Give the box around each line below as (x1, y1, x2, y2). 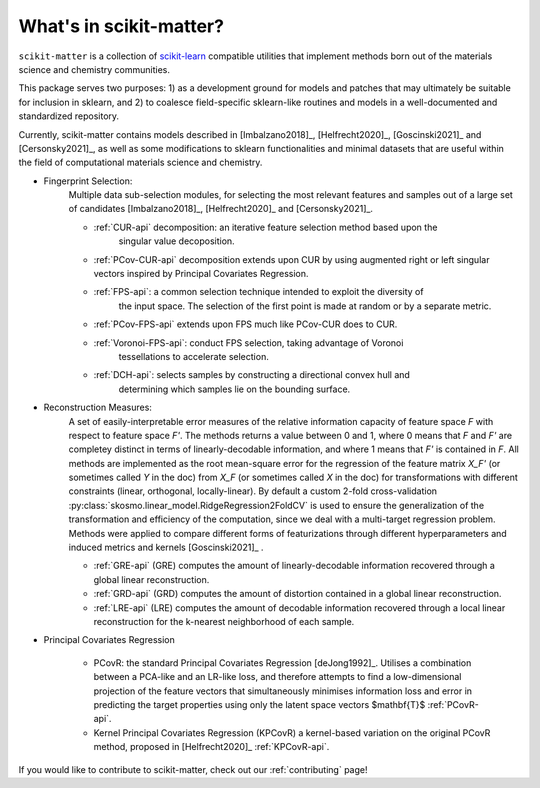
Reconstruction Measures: (43, 401, 152, 414)
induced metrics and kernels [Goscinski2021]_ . (68, 541, 264, 554)
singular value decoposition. (118, 235, 235, 247)
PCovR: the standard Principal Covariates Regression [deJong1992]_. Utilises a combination (93, 656, 472, 669)
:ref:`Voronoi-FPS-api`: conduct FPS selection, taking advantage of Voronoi (93, 336, 404, 349)
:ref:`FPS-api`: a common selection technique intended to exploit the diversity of (93, 286, 424, 298)
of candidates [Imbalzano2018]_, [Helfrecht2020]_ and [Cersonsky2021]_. (68, 203, 374, 215)
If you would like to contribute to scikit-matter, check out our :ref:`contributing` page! (18, 763, 368, 775)
